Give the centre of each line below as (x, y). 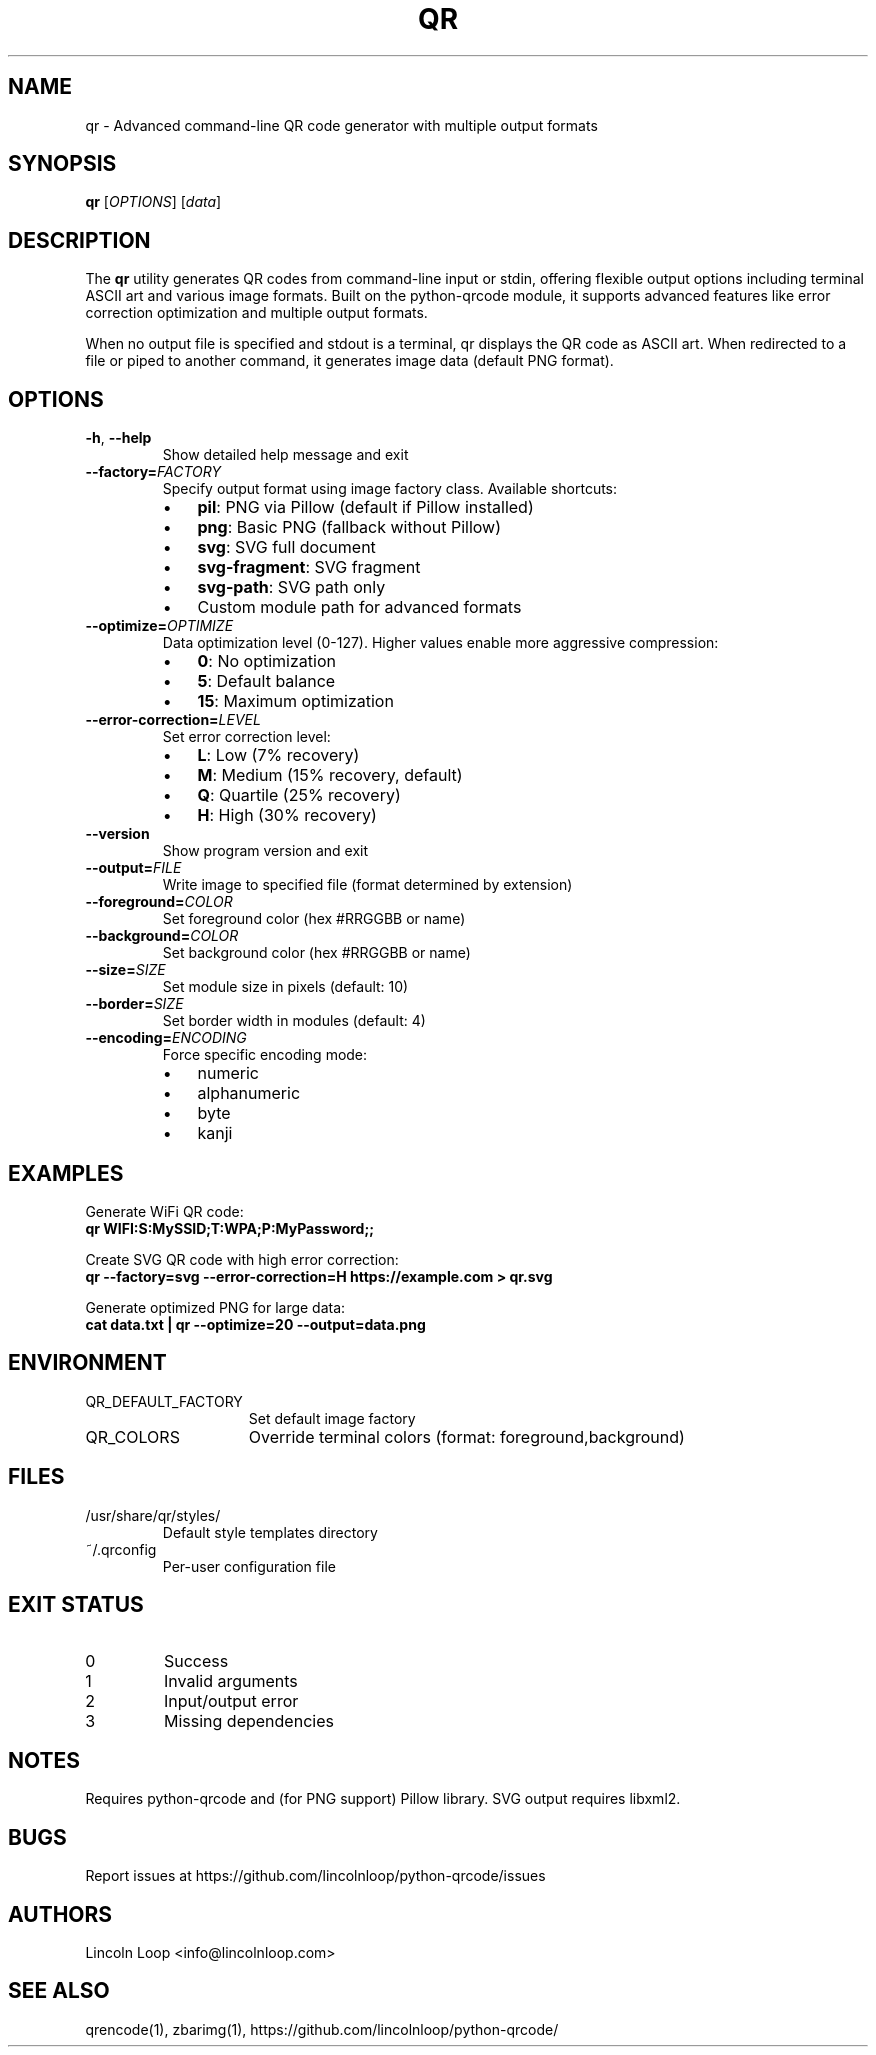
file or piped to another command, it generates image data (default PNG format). (349, 361)
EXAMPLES (66, 1173)
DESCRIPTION (79, 240)
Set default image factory (332, 1418)
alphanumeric (249, 1093)
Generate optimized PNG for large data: (215, 1307)
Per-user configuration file (249, 1566)
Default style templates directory (270, 1532)
